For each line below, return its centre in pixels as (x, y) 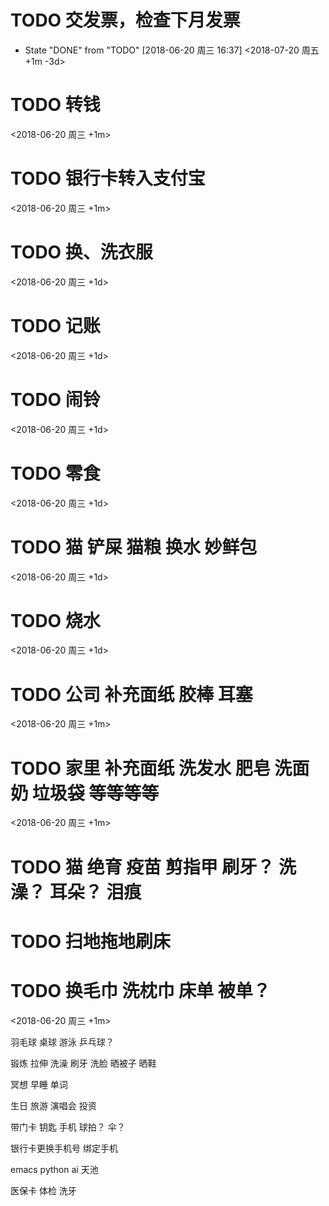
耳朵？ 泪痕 (95, 892)
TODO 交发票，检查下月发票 (125, 20)
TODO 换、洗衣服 (81, 252)
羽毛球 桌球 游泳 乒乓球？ (62, 1042)
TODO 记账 (55, 325)
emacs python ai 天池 (54, 1169)
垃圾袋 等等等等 (95, 793)
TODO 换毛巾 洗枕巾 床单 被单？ (140, 990)
